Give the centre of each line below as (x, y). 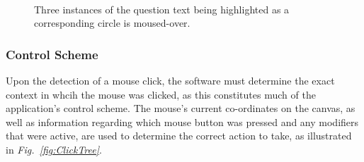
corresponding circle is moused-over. (112, 23)
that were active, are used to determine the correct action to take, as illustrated (179, 136)
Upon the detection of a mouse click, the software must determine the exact (170, 80)
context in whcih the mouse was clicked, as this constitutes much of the (161, 94)
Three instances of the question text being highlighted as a (162, 9)
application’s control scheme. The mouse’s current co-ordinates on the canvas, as (181, 108)
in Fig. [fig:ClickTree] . (54, 149)
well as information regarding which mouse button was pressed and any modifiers (182, 122)
